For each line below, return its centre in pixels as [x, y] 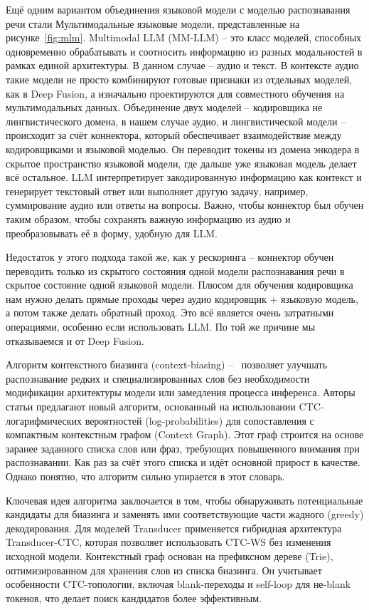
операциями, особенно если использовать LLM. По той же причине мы [161, 327]
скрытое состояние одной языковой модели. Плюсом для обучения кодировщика [180, 285]
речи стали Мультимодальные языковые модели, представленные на [153, 23]
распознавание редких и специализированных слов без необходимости [158, 378]
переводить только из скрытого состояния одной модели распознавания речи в [175, 270]
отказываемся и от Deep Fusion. [75, 340]
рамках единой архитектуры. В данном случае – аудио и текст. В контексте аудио [182, 65]
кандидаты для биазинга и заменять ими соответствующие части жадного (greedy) [185, 514]
